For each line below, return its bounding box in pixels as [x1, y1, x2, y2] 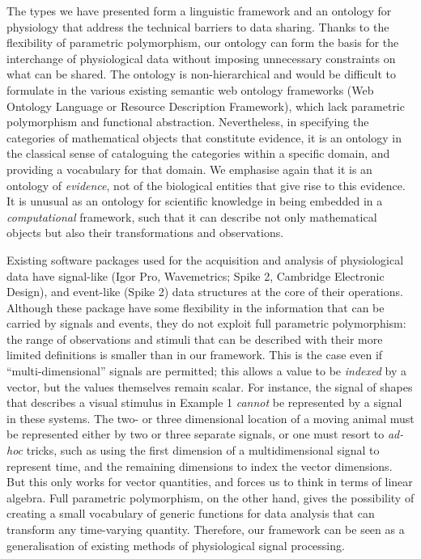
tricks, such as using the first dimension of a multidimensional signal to [26, 442, 380, 459]
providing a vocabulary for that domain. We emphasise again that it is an [6, 160, 372, 177]
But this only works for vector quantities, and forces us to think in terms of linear [6, 473, 413, 490]
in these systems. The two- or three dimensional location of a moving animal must [6, 409, 415, 426]
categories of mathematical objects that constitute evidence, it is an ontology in [6, 129, 402, 146]
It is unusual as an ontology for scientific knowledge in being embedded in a [6, 193, 383, 210]
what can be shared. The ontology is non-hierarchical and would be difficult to [6, 66, 396, 83]
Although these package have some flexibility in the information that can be [6, 299, 385, 315]
